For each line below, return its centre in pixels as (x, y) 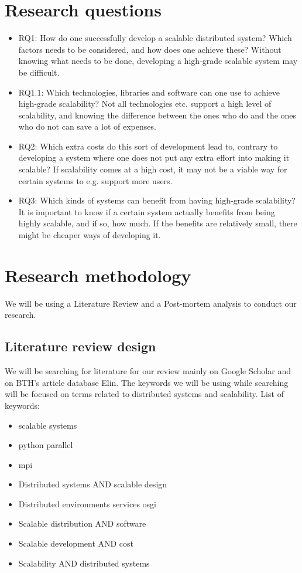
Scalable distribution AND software (82, 523)
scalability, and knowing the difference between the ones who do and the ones (157, 115)
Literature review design (80, 346)
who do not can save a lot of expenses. (87, 126)
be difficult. (39, 72)
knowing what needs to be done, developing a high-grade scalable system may (158, 61)
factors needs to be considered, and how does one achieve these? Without (150, 49)
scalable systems (48, 425)
